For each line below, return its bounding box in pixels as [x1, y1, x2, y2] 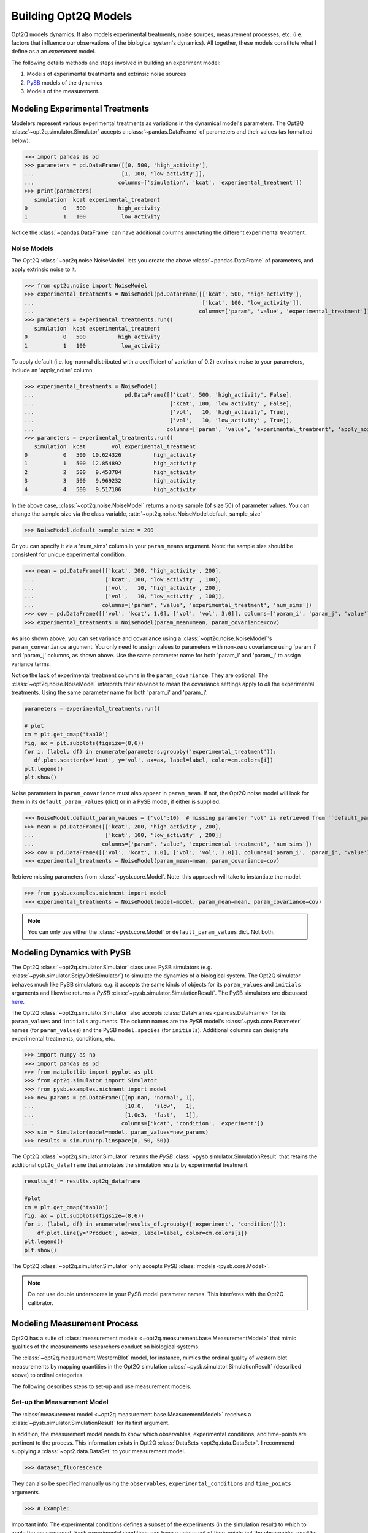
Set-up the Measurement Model [11, 1398, 109, 1407]
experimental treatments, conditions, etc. [11, 1035, 115, 1042]
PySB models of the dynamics [26, 78, 103, 86]
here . [11, 998, 25, 1005]
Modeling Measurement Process [11, 1318, 139, 1329]
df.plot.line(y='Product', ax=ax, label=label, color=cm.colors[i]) [37, 1229, 248, 1236]
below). [11, 137, 31, 144]
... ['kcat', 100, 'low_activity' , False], [24, 400, 293, 407]
